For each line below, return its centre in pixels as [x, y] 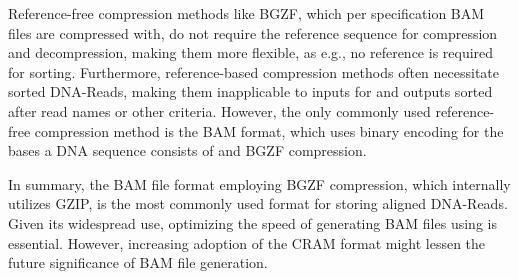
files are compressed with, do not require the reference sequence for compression [253, 32]
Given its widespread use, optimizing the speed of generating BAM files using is [252, 222]
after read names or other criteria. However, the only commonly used [219, 110]
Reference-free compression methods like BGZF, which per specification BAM [246, 13]
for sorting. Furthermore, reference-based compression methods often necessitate [254, 71]
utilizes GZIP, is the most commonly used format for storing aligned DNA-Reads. [258, 203]
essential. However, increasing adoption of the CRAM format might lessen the [247, 242]
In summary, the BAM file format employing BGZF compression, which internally [259, 183]
